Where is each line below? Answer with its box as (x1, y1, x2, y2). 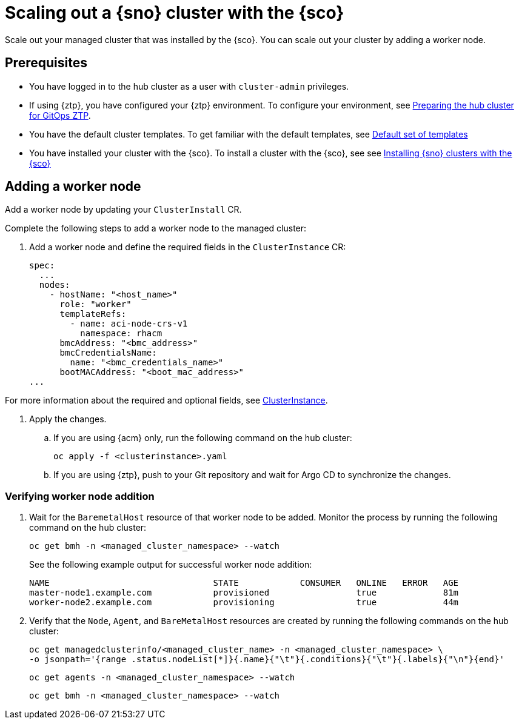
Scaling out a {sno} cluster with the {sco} (5, 2, 344, 23)
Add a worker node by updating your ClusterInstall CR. (5, 204, 242, 215)
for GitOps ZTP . (29, 110, 91, 121)
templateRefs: (59, 309, 127, 319)
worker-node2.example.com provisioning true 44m (29, 597, 459, 608)
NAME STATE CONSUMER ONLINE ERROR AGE (29, 578, 459, 588)
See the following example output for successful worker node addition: (29, 559, 312, 570)
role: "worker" (59, 299, 132, 310)
